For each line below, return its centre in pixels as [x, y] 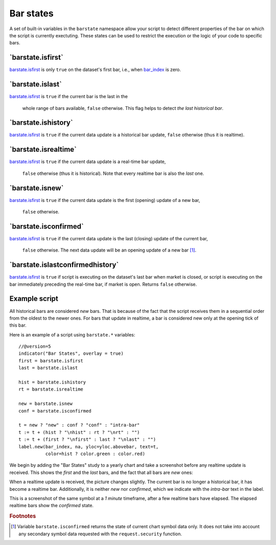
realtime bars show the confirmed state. [52, 506]
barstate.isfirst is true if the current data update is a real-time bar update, [88, 162]
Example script [34, 299]
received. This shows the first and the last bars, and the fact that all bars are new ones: [101, 472]
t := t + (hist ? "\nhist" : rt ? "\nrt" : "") [79, 432]
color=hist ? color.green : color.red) [95, 453]
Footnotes [23, 516]
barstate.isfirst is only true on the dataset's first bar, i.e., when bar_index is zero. [95, 70]
